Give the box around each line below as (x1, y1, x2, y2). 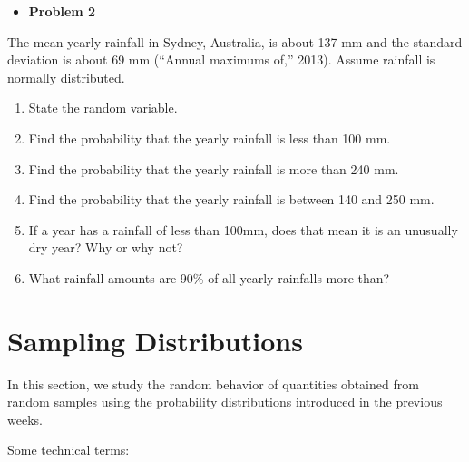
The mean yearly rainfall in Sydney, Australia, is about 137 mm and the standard (7, 32, 463, 51)
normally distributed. (7, 67, 125, 86)
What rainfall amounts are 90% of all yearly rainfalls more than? (28, 268, 390, 287)
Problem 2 (28, 2, 96, 20)
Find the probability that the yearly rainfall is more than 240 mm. (28, 159, 399, 178)
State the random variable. (28, 98, 178, 117)
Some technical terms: (7, 440, 130, 459)
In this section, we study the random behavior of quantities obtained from (7, 374, 419, 393)
